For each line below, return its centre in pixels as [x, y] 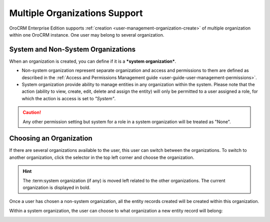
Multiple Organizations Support [76, 13]
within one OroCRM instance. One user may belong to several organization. [87, 35]
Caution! [32, 112]
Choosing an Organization [51, 139]
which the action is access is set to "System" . [69, 98]
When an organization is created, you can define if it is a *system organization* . [93, 61]
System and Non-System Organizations [72, 49]
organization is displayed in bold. [57, 187]
